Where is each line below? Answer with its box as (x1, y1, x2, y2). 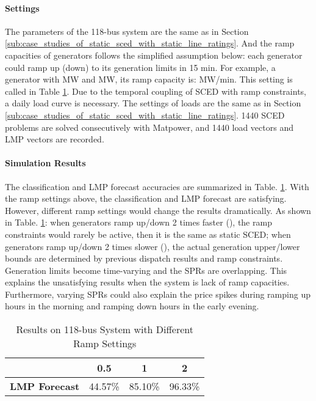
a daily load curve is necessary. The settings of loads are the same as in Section (5, 97, 301, 109)
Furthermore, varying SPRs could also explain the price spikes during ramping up (5, 287, 311, 300)
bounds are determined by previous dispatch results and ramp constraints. (5, 252, 283, 265)
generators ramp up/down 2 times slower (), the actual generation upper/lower (5, 240, 300, 252)
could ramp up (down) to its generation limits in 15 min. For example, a (5, 61, 276, 73)
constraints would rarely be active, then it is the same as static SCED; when (5, 227, 291, 240)
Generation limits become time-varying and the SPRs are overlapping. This (5, 263, 287, 276)
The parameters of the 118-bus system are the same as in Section (5, 24, 249, 37)
